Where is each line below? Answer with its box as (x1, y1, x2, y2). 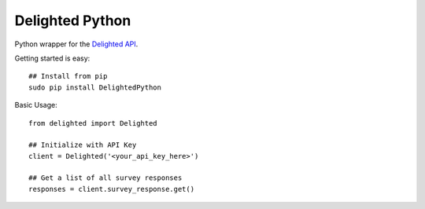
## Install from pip (28, 71, 108, 81)
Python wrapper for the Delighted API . (14, 39, 139, 49)
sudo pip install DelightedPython (28, 82, 161, 92)
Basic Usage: (14, 101, 58, 110)
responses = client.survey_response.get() (28, 185, 195, 193)
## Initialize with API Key (28, 141, 137, 149)
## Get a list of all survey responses (28, 174, 183, 182)
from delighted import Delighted (28, 119, 157, 127)
